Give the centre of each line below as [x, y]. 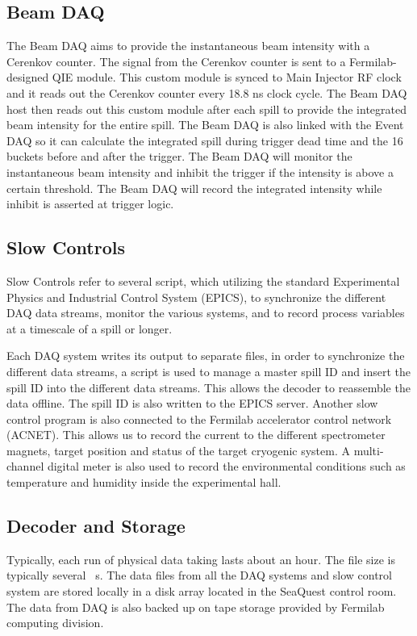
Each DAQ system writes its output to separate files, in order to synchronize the [206, 356]
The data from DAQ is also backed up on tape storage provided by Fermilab [196, 607]
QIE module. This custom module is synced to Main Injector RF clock [227, 77]
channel [25, 466]
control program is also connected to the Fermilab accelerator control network [199, 418]
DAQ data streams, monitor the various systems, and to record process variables [206, 313]
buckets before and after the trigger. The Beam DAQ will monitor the [179, 156]
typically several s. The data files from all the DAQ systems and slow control [199, 575]
